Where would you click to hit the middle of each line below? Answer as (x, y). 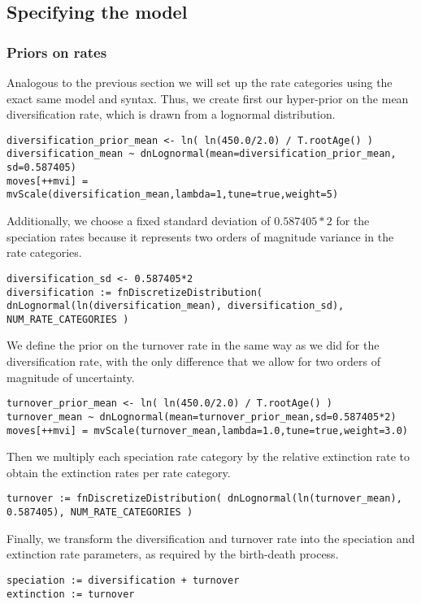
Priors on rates (57, 52)
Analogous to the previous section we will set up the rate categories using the (200, 82)
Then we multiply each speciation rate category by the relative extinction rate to (208, 456)
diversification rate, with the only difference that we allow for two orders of (194, 361)
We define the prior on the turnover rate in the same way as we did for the (193, 345)
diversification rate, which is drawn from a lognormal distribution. (171, 114)
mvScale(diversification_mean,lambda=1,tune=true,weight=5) (173, 195)
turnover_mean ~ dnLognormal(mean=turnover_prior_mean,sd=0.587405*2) (202, 417)
